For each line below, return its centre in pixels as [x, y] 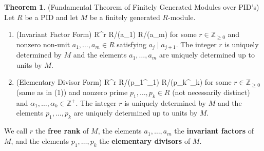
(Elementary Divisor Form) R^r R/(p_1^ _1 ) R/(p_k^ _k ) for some [124, 82]
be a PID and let [51, 17]
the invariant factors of [214, 131]
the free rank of [62, 131]
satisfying [131, 44]
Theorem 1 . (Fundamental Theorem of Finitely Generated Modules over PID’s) [132, 7]
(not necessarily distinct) [211, 92]
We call [16, 131]
